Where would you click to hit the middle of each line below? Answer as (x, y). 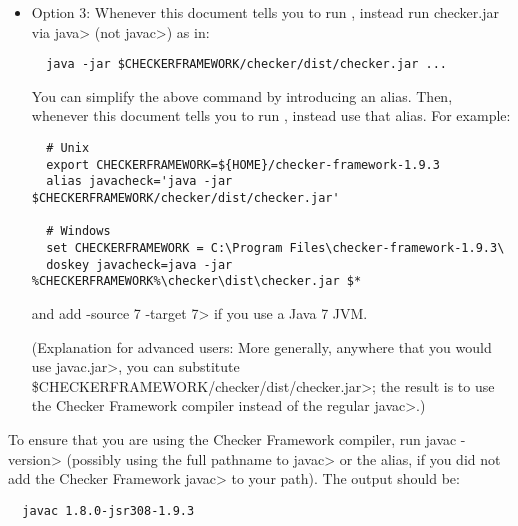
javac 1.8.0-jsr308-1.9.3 (108, 510)
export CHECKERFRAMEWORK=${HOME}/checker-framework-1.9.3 (243, 164)
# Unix (68, 148)
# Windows (78, 231)
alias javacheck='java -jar (139, 181)
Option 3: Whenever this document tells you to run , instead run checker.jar (265, 12)
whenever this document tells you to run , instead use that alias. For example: (271, 115)
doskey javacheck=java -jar (139, 264)
